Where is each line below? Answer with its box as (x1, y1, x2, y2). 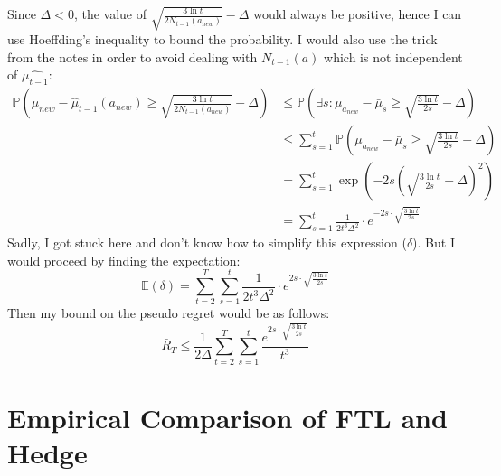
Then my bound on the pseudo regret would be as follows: (7, 303, 330, 322)
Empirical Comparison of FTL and (7, 398, 448, 435)
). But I (412, 233, 455, 252)
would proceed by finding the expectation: (7, 250, 241, 269)
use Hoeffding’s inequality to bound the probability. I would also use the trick (7, 30, 438, 49)
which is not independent (324, 47, 463, 66)
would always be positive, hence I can (253, 5, 462, 23)
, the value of (73, 5, 147, 23)
